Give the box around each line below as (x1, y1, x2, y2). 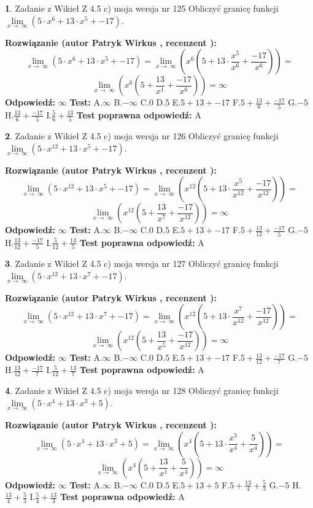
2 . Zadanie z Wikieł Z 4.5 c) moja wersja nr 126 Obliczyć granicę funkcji (5, 129, 279, 142)
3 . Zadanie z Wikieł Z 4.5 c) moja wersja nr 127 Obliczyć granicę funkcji (5, 257, 279, 270)
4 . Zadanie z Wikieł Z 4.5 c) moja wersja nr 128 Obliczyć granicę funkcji (5, 384, 279, 397)
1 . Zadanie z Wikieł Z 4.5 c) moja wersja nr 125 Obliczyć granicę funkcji (5, 2, 279, 14)
